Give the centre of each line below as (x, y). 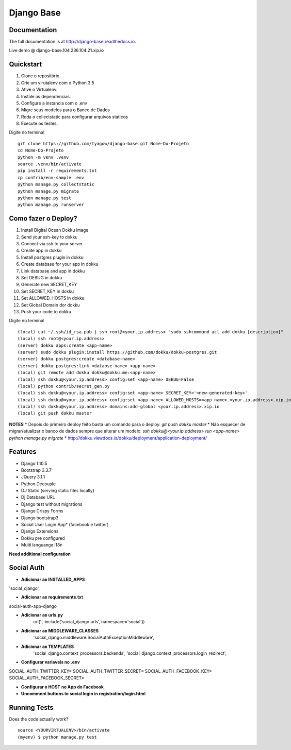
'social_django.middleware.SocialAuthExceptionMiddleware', (94, 638)
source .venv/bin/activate (50, 164)
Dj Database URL (38, 497)
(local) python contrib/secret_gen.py (64, 386)
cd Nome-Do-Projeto (41, 150)
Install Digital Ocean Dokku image (55, 230)
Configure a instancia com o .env (54, 103)
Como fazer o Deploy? (43, 219)
